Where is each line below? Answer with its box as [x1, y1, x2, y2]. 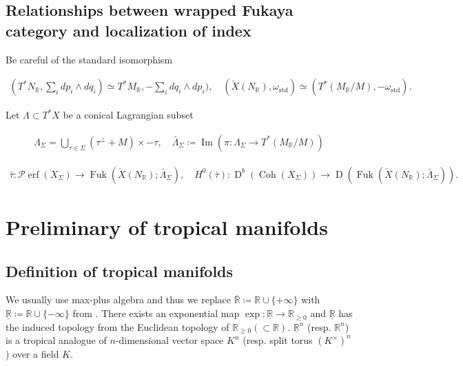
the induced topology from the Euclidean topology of [6, 319, 229, 334]
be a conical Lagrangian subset [63, 108, 194, 122]
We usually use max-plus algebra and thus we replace [6, 292, 231, 307]
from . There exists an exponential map [72, 306, 240, 321]
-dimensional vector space [115, 333, 224, 347]
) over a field [6, 347, 59, 361]
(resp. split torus [243, 333, 313, 347]
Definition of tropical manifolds [6, 260, 234, 281]
